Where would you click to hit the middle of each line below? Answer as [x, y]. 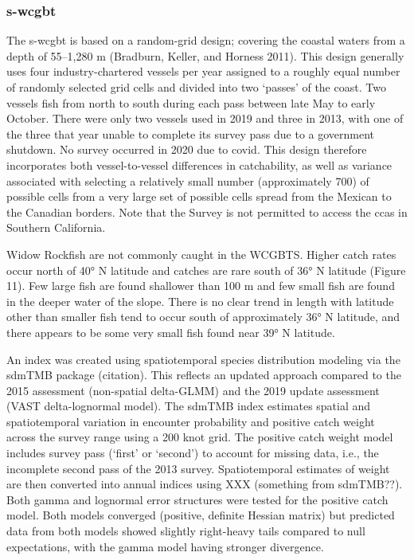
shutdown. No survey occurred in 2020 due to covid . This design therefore [187, 149]
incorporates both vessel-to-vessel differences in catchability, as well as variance [199, 164]
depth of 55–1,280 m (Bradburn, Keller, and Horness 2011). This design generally [205, 55]
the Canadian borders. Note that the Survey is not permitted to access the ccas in [207, 211]
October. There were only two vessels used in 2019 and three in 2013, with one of [205, 118]
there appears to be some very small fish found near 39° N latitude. [171, 332]
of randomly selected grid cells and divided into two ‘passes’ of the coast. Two [196, 87]
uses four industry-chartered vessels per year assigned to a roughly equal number [203, 71]
